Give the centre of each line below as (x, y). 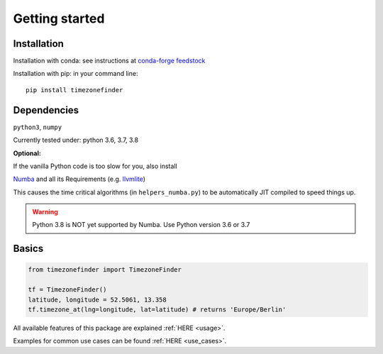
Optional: (27, 153)
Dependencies (46, 110)
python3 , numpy (38, 127)
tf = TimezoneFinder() (67, 290)
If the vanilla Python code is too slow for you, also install (95, 166)
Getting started (59, 18)
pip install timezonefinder (74, 90)
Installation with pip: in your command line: (76, 74)
